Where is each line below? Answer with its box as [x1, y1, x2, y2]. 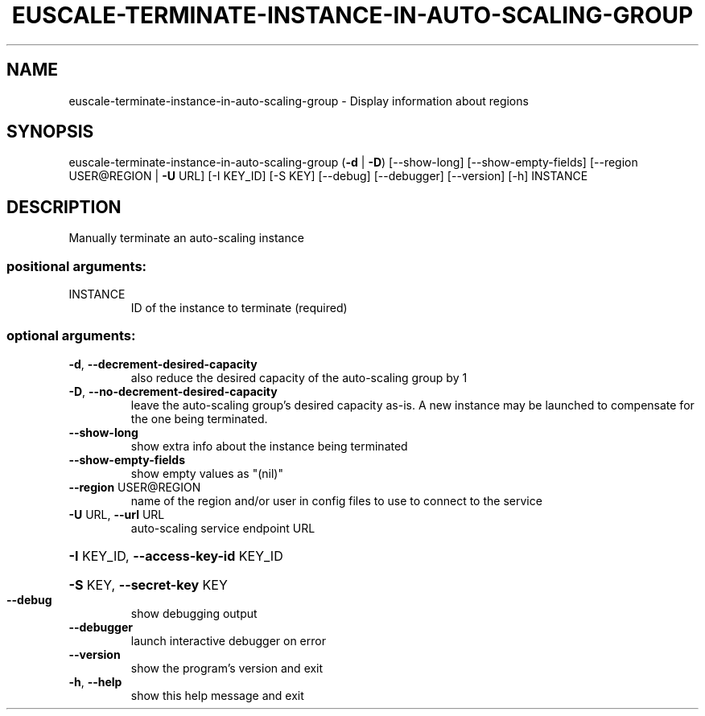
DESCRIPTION [6, 196, 122, 217]
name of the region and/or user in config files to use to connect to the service [130, 493, 542, 508]
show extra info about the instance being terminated [130, 438, 408, 453]
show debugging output [130, 606, 258, 620]
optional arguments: [6, 327, 136, 344]
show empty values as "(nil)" [130, 466, 283, 480]
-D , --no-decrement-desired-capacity [68, 384, 278, 398]
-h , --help [68, 674, 122, 689]
